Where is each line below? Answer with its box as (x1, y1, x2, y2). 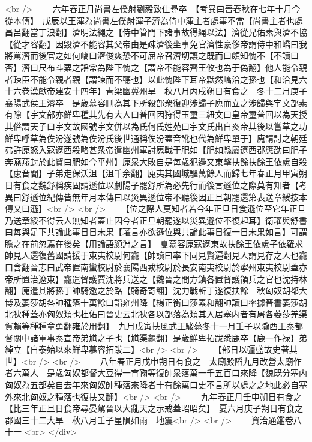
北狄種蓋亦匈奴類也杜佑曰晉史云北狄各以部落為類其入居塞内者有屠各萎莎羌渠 (5, 308, 307, 320)
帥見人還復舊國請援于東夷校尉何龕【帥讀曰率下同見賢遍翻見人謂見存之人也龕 (5, 249, 307, 261)
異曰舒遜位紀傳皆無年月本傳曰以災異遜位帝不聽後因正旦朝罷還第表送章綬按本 (5, 190, 307, 203)
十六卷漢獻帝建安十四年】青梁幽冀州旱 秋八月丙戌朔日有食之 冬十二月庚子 (5, 85, 307, 97)
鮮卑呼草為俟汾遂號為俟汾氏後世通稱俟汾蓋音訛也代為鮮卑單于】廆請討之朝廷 (5, 131, 307, 144)
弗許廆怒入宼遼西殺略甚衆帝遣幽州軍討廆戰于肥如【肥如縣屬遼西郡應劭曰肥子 (5, 143, 307, 156)
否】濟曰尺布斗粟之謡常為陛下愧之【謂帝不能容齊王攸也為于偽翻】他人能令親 (5, 61, 307, 73)
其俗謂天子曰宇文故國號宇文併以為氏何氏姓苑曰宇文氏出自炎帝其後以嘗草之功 (5, 119, 307, 132)
